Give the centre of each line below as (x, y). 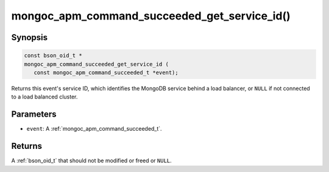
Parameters (34, 115)
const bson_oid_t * (53, 56)
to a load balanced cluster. (44, 97)
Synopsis (30, 37)
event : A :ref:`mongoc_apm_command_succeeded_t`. (94, 129)
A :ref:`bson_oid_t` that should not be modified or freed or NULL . (91, 160)
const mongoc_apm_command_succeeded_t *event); (106, 72)
